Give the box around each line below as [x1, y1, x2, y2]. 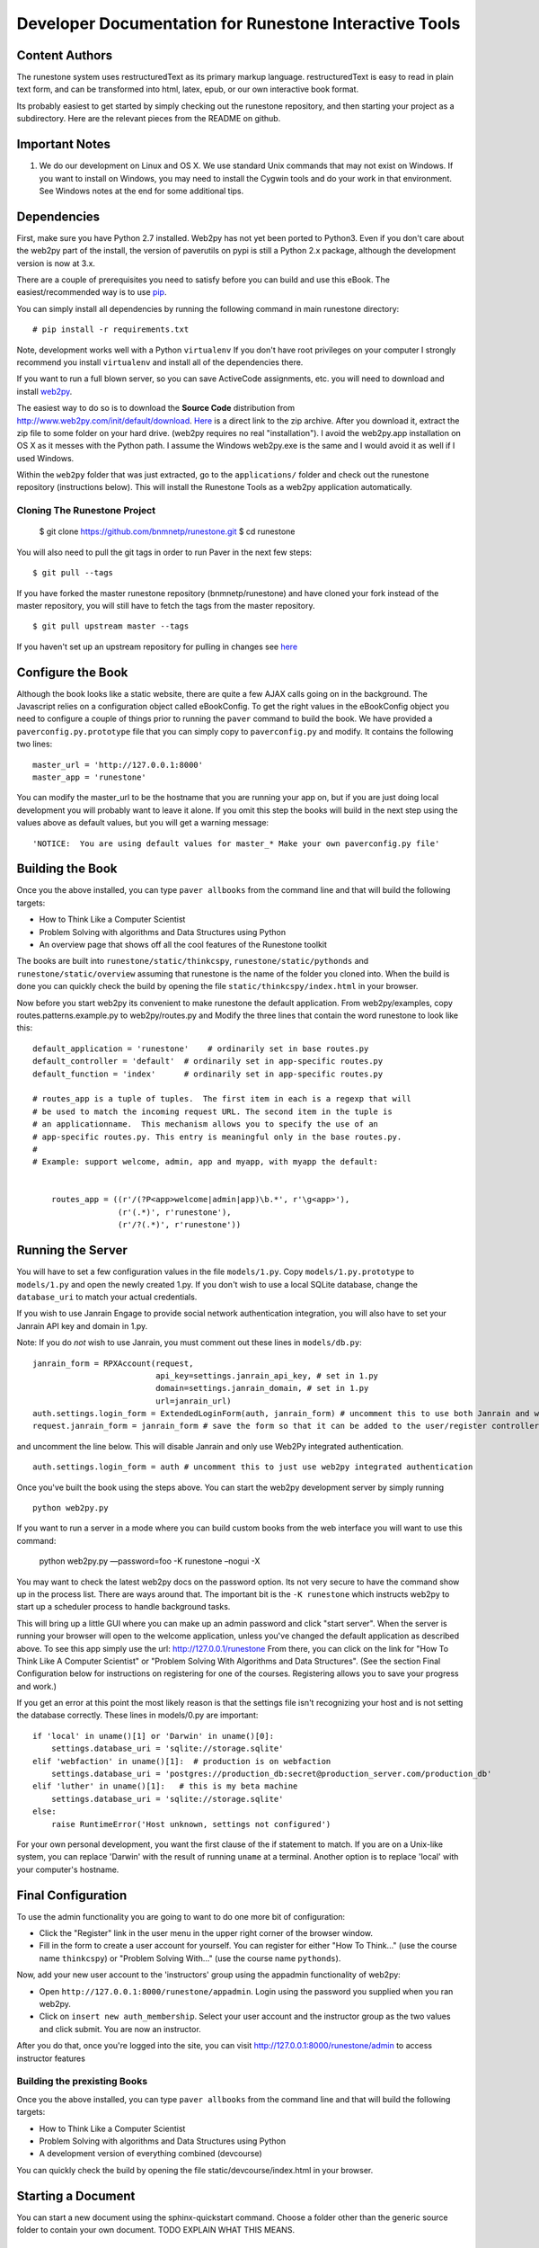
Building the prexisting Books [16, 2075, 148, 2088]
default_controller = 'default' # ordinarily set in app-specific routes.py [32, 1057, 384, 1066]
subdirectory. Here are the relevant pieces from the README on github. [16, 113, 281, 124]
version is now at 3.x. [16, 257, 96, 269]
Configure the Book [16, 665, 128, 680]
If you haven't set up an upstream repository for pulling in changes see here [16, 641, 298, 652]
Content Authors [16, 48, 112, 63]
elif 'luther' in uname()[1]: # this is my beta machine [32, 1781, 298, 1791]
